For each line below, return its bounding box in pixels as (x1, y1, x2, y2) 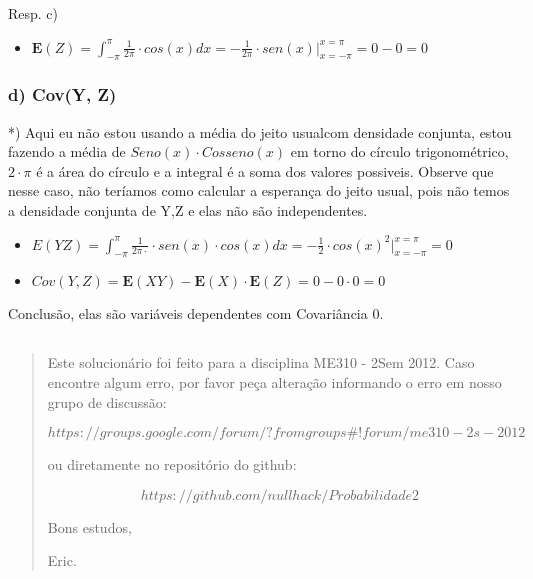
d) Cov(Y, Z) (8, 82, 117, 107)
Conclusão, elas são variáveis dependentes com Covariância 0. (8, 303, 384, 324)
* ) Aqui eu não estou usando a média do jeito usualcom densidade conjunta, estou (8, 121, 512, 142)
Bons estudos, (47, 516, 132, 537)
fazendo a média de (8, 141, 126, 162)
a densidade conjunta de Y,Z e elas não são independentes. (8, 199, 368, 220)
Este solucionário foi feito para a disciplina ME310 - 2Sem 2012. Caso (47, 352, 475, 373)
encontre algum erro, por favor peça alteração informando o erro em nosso (47, 371, 502, 392)
